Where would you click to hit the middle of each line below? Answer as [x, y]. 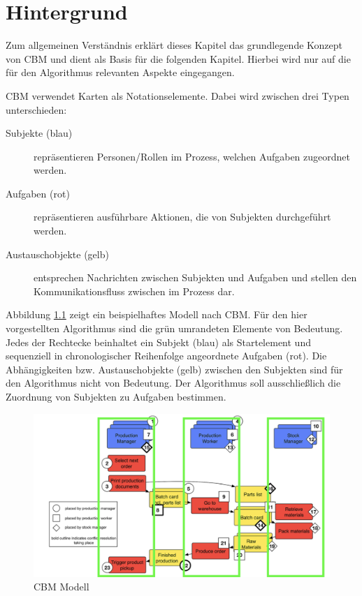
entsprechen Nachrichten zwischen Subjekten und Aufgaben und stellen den [195, 277]
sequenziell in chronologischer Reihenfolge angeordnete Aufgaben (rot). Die [166, 356]
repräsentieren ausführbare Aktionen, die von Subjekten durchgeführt [182, 217]
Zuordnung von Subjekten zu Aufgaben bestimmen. [116, 396]
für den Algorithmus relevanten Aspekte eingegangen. [120, 72]
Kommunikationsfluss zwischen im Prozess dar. [134, 291]
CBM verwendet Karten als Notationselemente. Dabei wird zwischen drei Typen [178, 95]
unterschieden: [36, 109]
